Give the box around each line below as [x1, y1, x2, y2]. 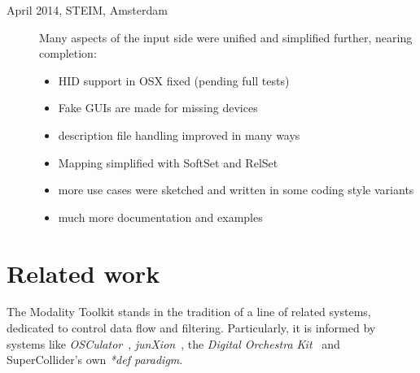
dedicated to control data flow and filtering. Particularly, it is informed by [7, 319, 376, 336]
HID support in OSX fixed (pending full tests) [58, 72, 290, 89]
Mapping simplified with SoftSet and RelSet [58, 154, 278, 171]
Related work [7, 256, 160, 289]
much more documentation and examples [58, 208, 263, 225]
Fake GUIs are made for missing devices [58, 99, 258, 116]
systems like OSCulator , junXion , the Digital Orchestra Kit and [7, 335, 340, 352]
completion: [39, 45, 97, 62]
